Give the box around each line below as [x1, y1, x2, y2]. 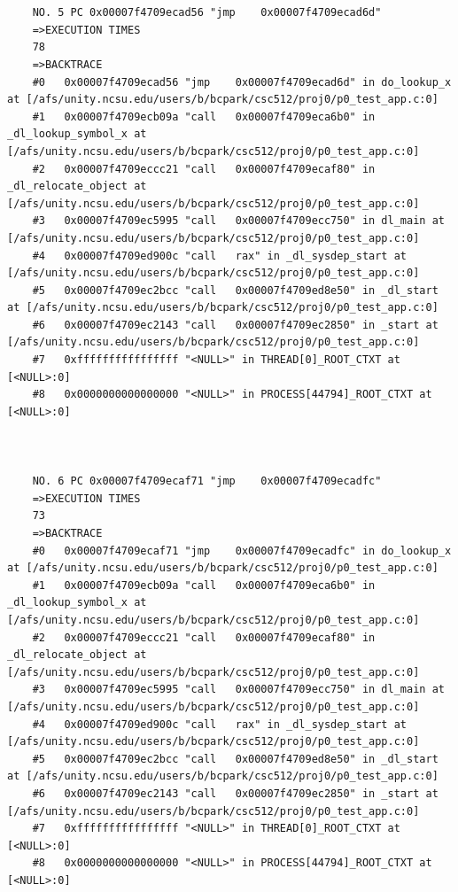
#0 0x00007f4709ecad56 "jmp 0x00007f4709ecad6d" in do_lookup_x [32, 75, 452, 89]
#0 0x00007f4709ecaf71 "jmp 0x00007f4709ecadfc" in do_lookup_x [32, 544, 452, 557]
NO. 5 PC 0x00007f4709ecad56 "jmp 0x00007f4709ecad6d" [32, 6, 382, 19]
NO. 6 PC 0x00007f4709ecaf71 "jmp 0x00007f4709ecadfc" [32, 475, 382, 488]
